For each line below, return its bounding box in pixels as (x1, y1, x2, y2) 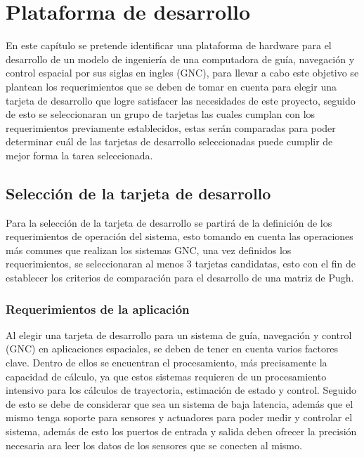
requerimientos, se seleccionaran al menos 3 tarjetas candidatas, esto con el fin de (6, 256, 356, 271)
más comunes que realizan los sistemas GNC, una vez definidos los (6, 242, 292, 257)
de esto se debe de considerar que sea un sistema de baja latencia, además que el (6, 396, 353, 411)
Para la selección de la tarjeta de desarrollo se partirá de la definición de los (6, 215, 332, 230)
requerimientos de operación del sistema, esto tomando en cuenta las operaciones (6, 229, 353, 244)
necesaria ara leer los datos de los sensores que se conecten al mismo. (6, 437, 302, 452)
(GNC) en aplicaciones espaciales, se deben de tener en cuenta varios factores (6, 341, 339, 356)
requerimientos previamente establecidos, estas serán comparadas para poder (6, 120, 336, 135)
